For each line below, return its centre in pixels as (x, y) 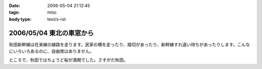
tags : (14, 13)
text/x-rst (57, 19)
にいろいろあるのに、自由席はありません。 (51, 51)
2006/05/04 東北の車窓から (51, 33)
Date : (15, 6)
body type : (20, 19)
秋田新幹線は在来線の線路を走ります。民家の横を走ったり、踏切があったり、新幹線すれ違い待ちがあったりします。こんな (130, 44)
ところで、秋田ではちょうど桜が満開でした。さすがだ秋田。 (68, 60)
